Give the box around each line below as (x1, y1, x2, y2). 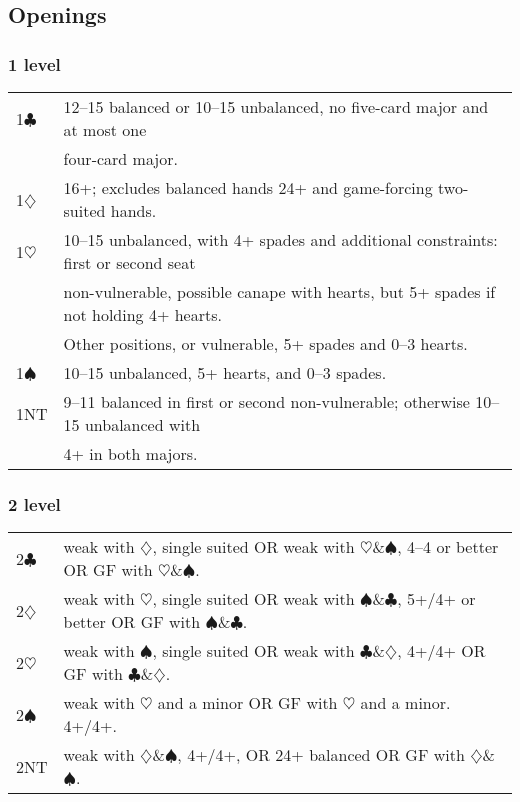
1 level (8, 51, 61, 76)
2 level (8, 491, 61, 516)
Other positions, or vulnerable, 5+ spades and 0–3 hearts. (63, 332, 468, 355)
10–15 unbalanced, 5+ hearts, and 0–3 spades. (63, 361, 387, 384)
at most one (63, 118, 147, 141)
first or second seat (63, 251, 196, 274)
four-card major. (63, 147, 178, 170)
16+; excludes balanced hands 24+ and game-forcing (63, 176, 433, 199)
